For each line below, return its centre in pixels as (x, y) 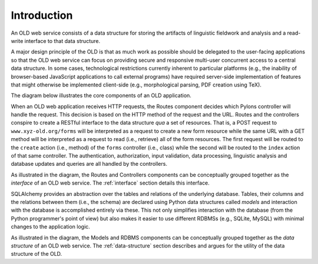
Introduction (42, 15)
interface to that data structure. (62, 41)
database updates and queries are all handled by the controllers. (89, 164)
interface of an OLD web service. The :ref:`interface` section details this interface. (110, 183)
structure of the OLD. (37, 254)
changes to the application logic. (51, 227)
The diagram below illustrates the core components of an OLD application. (101, 96)
